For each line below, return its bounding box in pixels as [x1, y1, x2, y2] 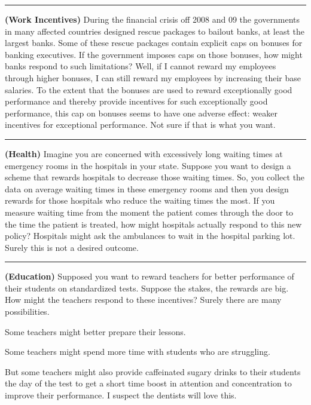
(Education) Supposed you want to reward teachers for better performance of [5, 270, 294, 283]
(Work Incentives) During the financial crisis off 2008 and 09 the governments [5, 13, 300, 25]
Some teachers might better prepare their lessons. [5, 325, 186, 337]
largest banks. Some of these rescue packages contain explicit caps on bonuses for [5, 36, 303, 49]
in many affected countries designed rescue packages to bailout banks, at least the [5, 24, 304, 37]
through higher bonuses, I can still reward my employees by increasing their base [5, 71, 301, 84]
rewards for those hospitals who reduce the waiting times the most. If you [5, 194, 275, 207]
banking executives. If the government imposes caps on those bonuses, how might [5, 48, 303, 60]
